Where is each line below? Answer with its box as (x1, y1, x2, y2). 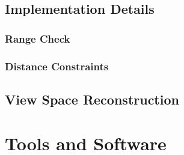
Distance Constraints (5, 58, 109, 73)
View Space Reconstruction (5, 90, 179, 108)
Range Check (5, 31, 70, 46)
